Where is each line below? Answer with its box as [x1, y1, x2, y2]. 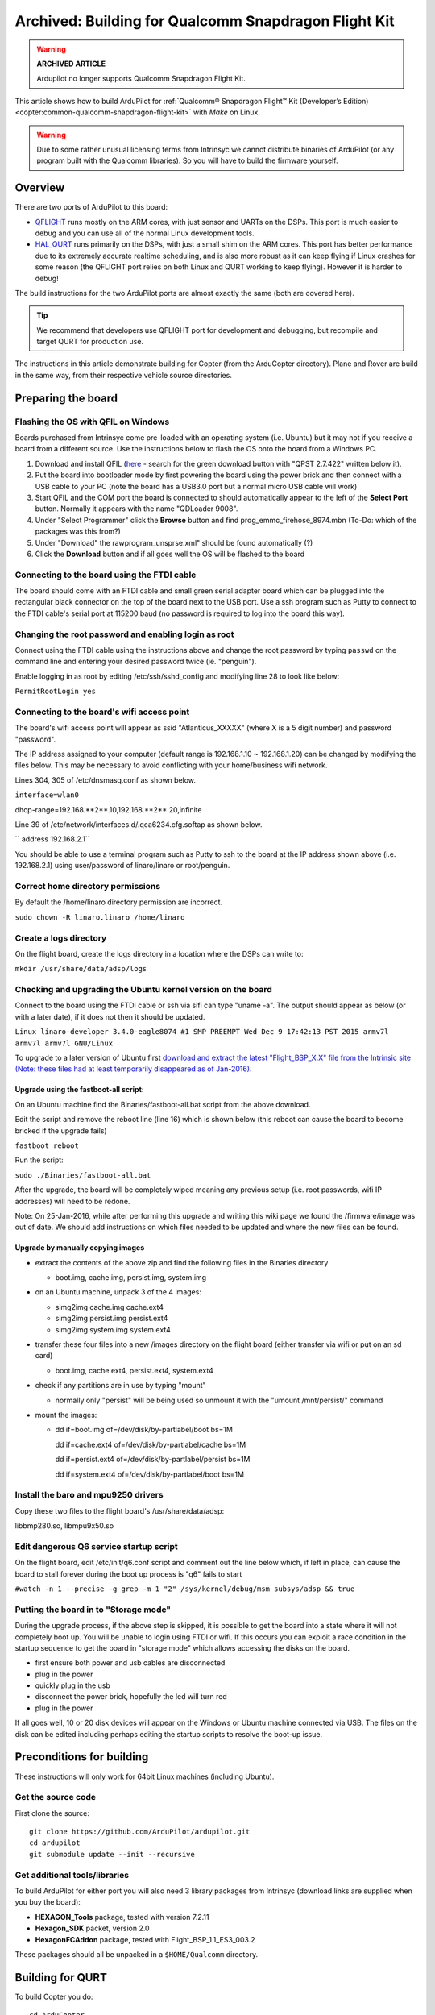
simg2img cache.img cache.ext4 [55, 1302, 164, 1311]
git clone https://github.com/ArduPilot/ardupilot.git [29, 1827, 251, 1837]
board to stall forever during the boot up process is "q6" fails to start [14, 1568, 242, 1579]
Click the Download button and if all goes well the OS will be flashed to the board [35, 549, 305, 559]
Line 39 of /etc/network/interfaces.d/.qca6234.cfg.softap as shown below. [14, 820, 263, 829]
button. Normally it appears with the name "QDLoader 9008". [35, 504, 238, 513]
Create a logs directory [14, 932, 107, 943]
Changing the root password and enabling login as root [14, 629, 234, 640]
